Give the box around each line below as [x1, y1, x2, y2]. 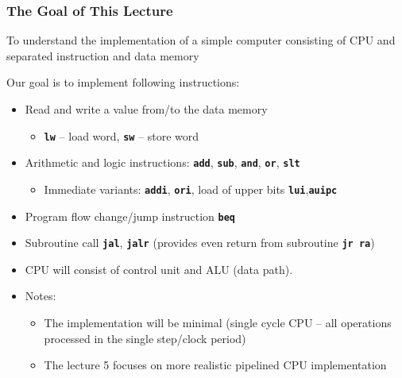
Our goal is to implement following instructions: [6, 74, 240, 91]
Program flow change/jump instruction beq [25, 207, 235, 224]
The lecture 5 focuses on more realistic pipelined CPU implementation [44, 357, 387, 373]
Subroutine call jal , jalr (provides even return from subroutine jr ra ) [25, 234, 375, 251]
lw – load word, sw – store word [44, 127, 199, 144]
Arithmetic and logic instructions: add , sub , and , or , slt [25, 154, 300, 171]
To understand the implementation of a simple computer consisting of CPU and [6, 32, 396, 48]
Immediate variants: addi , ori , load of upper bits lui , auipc [44, 180, 338, 197]
